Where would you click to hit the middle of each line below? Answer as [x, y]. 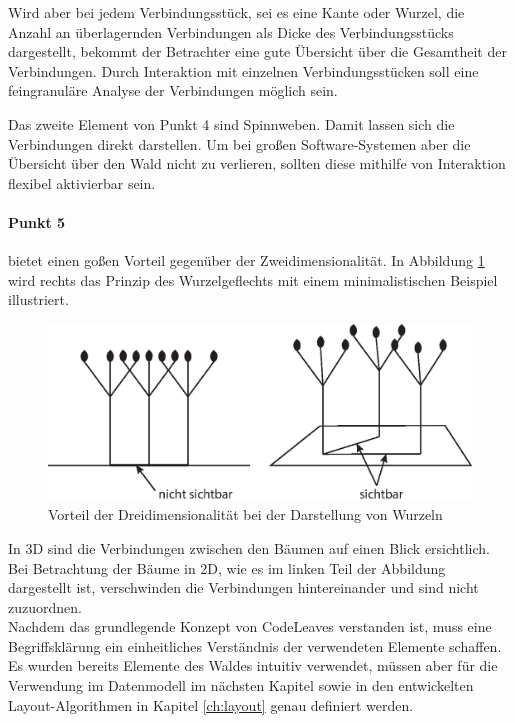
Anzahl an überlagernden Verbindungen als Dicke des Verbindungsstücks [231, 31]
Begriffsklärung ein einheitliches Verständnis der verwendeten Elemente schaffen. [255, 645]
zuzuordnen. [45, 606]
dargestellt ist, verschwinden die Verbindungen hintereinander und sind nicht [243, 587]
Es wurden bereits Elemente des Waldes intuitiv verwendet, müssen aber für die [253, 665]
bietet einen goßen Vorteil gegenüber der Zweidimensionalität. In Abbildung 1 [246, 260]
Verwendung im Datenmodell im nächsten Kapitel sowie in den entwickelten [241, 685]
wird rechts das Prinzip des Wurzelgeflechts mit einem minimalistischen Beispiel [253, 279]
